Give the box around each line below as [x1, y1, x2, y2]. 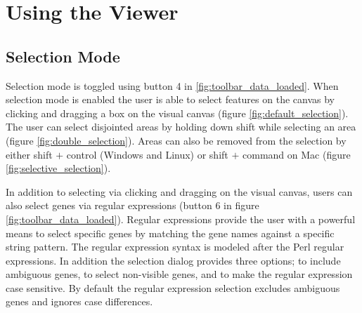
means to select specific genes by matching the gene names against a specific [6, 225, 335, 240]
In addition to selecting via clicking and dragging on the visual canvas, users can [6, 184, 353, 199]
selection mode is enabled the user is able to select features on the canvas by [6, 92, 335, 107]
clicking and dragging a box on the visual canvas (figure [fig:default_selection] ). [6, 105, 349, 120]
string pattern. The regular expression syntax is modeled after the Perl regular [6, 239, 344, 254]
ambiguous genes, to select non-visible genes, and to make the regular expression [6, 267, 353, 281]
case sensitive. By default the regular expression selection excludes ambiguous [6, 280, 340, 295]
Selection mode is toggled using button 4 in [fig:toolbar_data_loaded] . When [6, 78, 339, 93]
